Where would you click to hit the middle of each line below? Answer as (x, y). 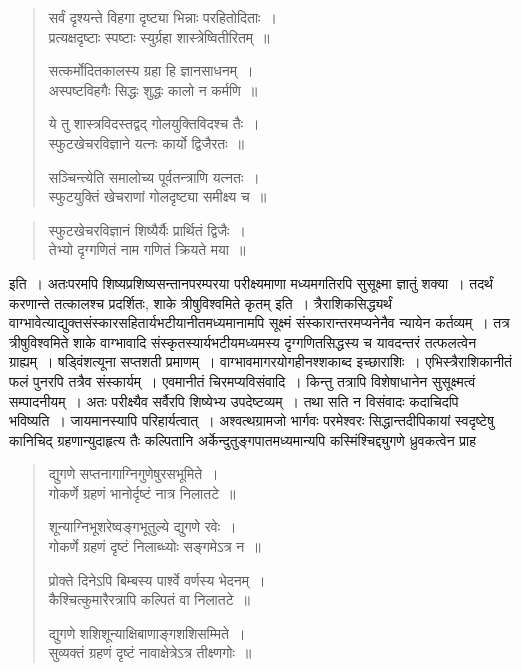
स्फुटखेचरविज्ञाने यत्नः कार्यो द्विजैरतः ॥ (146, 142)
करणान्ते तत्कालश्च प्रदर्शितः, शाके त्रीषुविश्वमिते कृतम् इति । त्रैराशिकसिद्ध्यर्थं (200, 302)
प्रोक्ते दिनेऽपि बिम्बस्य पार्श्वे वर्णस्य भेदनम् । (157, 579)
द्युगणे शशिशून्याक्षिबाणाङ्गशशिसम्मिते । (147, 632)
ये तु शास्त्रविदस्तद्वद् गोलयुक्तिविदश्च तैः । (154, 123)
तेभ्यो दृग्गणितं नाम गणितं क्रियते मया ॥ (147, 249)
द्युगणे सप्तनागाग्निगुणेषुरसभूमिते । (133, 473)
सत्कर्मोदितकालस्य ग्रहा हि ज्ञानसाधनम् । (151, 70)
